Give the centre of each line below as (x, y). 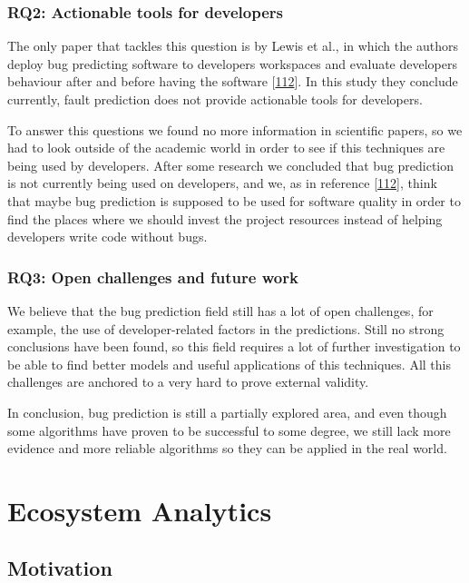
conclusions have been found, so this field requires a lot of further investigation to (234, 346)
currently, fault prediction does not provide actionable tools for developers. (215, 99)
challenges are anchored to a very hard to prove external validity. (188, 382)
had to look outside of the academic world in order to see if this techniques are (226, 148)
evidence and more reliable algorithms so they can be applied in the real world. (227, 448)
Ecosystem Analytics (140, 510)
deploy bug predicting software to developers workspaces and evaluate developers (233, 63)
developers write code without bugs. (107, 237)
